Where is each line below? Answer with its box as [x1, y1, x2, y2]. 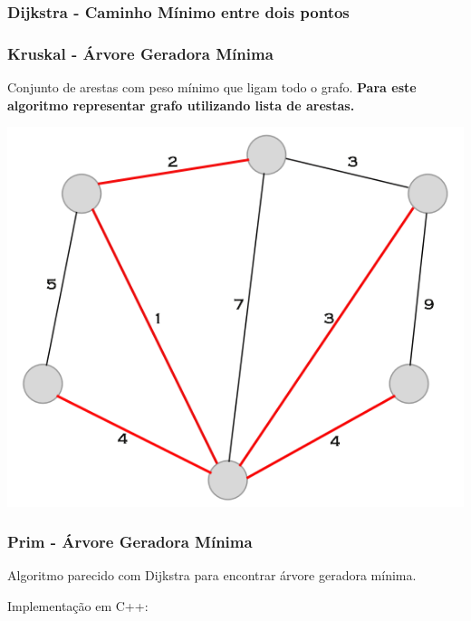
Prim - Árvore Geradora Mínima [7, 530, 253, 553]
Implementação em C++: [7, 597, 149, 616]
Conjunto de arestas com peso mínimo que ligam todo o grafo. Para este [7, 78, 417, 97]
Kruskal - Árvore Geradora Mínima [7, 42, 274, 64]
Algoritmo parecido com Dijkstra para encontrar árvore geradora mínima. [7, 566, 417, 585]
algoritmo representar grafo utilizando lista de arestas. [7, 95, 355, 114]
